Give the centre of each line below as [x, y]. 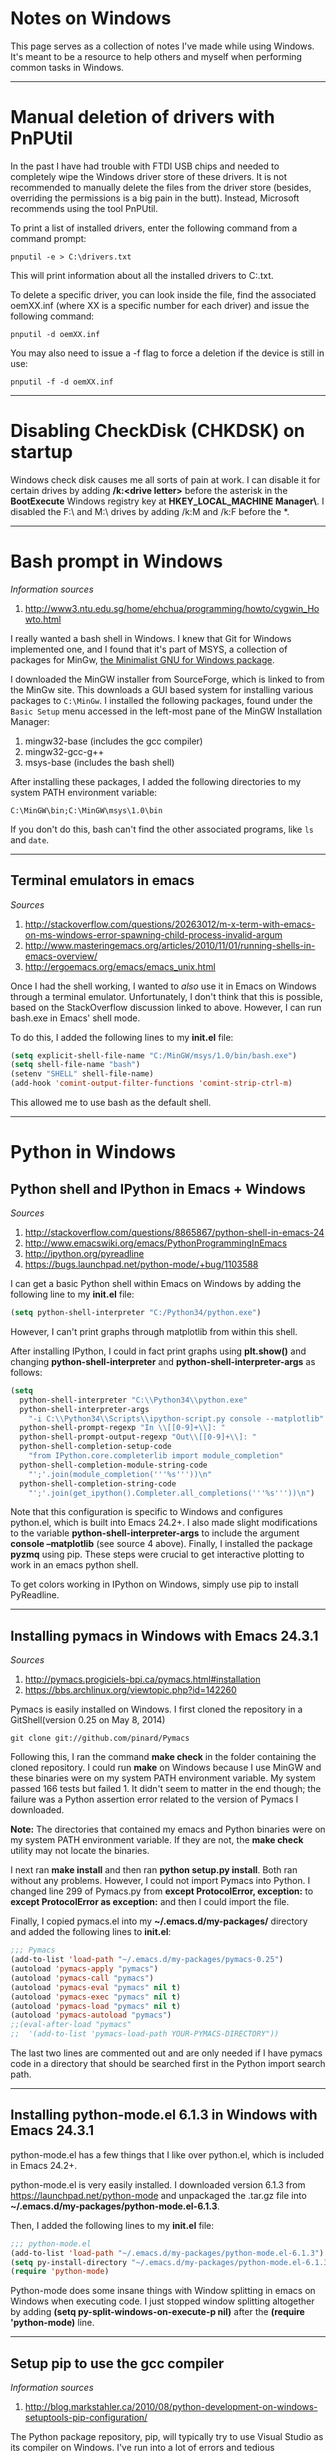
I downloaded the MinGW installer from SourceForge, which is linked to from [167, 679]
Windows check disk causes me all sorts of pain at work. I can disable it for [165, 479]
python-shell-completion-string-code [98, 1483]
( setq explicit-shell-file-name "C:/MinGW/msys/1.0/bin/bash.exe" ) [154, 1055]
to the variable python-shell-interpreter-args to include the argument [155, 1533]
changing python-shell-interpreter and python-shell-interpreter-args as [163, 1361]
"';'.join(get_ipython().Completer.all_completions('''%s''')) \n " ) [171, 1493]
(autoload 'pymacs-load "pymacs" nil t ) [96, 2006]
